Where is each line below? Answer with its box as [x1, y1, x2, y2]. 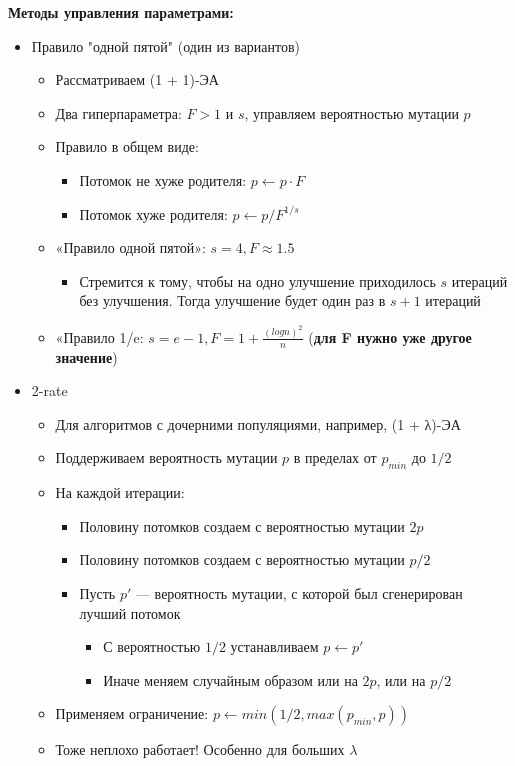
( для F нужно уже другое [308, 326, 472, 347]
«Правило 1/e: [55, 326, 144, 347]
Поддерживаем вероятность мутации [55, 447, 278, 468]
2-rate [31, 380, 68, 401]
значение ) [55, 346, 118, 367]
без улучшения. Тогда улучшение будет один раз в [79, 290, 386, 311]
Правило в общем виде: [55, 136, 199, 157]
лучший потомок [79, 602, 181, 623]
